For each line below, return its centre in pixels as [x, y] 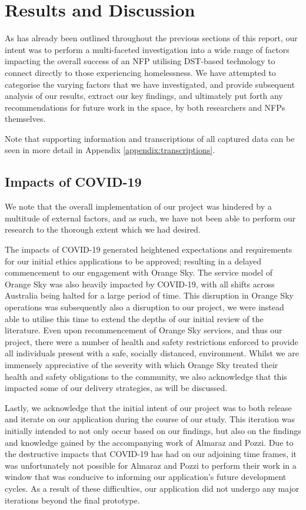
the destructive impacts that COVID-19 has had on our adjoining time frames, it [151, 454]
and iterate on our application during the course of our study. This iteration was [150, 419]
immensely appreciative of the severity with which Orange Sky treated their [142, 364]
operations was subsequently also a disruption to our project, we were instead [144, 307]
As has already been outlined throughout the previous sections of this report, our [151, 38]
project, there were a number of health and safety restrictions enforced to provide [152, 341]
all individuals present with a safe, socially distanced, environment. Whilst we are [152, 353]
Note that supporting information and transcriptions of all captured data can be [150, 138]
